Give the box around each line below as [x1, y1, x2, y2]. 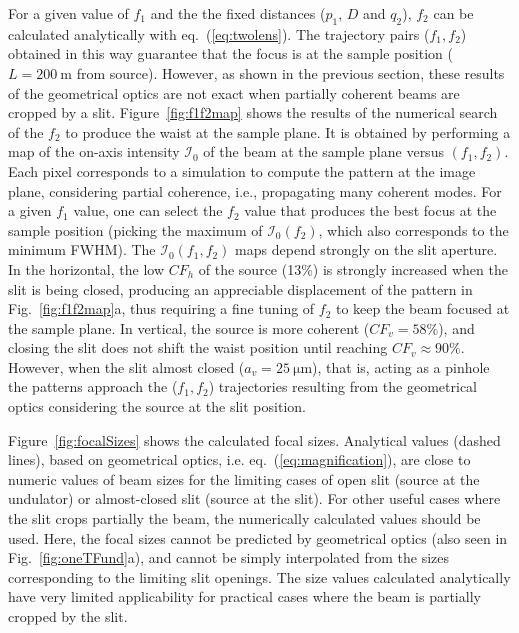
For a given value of [8, 3, 129, 23]
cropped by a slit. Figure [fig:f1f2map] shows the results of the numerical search [8, 102, 498, 123]
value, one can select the [73, 200, 223, 221]
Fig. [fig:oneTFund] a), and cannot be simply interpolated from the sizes [8, 547, 449, 568]
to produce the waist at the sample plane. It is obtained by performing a [65, 121, 511, 142]
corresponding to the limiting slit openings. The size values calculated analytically [8, 566, 511, 587]
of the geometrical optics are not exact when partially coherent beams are [8, 82, 460, 103]
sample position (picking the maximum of [8, 219, 263, 240]
